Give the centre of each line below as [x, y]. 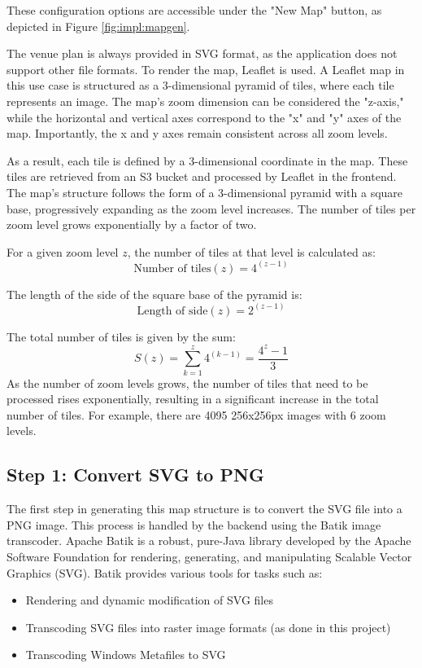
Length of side [172, 311]
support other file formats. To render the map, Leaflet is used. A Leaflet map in [206, 69]
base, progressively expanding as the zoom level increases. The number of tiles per [211, 208]
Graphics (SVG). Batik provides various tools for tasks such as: [165, 572]
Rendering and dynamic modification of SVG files [149, 600]
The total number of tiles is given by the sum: [121, 336]
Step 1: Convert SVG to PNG [135, 475]
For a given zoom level [63, 251]
